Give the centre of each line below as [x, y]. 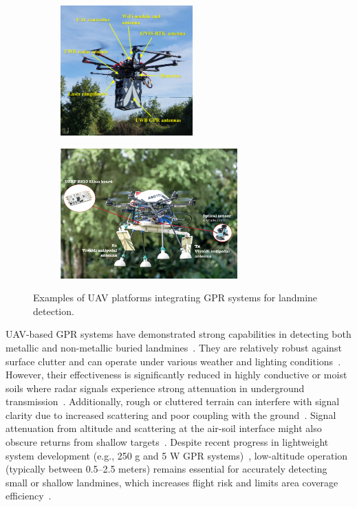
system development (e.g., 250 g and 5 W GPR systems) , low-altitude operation [177, 455]
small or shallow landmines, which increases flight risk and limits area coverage [172, 482]
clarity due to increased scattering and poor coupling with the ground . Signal [171, 414]
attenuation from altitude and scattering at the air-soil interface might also [164, 428]
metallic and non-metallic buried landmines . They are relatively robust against [174, 347]
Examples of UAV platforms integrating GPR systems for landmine [175, 298]
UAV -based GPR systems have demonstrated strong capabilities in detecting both [178, 334]
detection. [54, 311]
